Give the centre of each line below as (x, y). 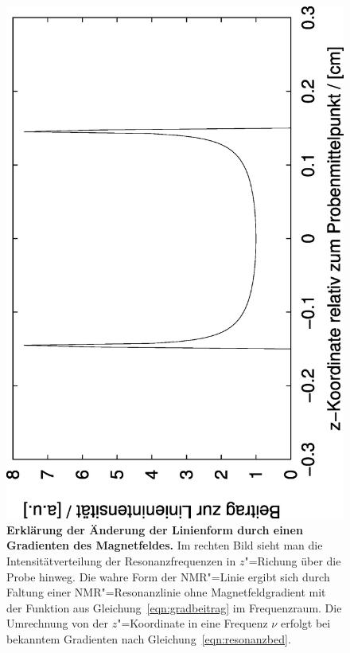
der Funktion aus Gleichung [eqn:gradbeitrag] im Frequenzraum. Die (174, 607)
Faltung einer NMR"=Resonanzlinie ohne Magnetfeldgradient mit (166, 592)
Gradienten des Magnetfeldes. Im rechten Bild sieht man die (165, 545)
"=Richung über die (293, 561)
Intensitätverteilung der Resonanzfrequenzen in (121, 561)
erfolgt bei (305, 623)
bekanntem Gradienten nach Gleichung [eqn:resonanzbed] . (149, 638)
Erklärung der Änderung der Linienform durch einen (155, 529)
